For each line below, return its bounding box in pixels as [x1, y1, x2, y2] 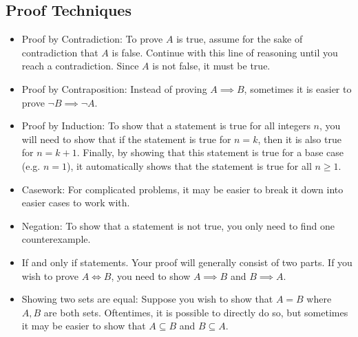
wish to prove [21, 268, 78, 283]
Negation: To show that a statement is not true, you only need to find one [21, 218, 335, 232]
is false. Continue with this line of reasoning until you [112, 45, 338, 59]
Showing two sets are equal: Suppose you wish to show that [21, 292, 273, 306]
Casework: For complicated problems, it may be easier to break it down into [21, 182, 344, 196]
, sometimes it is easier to [244, 81, 352, 96]
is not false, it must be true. [152, 58, 271, 73]
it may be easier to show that [21, 318, 146, 333]
